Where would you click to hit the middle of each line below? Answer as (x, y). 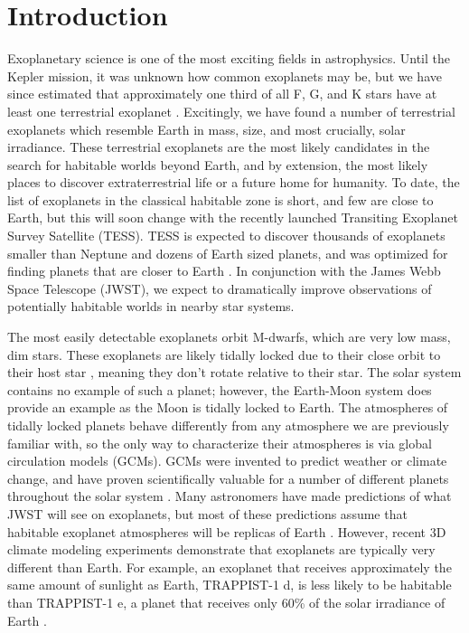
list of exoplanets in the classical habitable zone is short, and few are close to (220, 199)
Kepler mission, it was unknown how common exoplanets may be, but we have (225, 76)
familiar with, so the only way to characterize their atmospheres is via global (220, 443)
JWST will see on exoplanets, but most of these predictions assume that (207, 513)
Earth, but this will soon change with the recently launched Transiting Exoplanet (233, 217)
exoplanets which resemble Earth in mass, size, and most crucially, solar (206, 129)
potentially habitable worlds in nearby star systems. (151, 306)
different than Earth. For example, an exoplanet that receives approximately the (230, 567)
